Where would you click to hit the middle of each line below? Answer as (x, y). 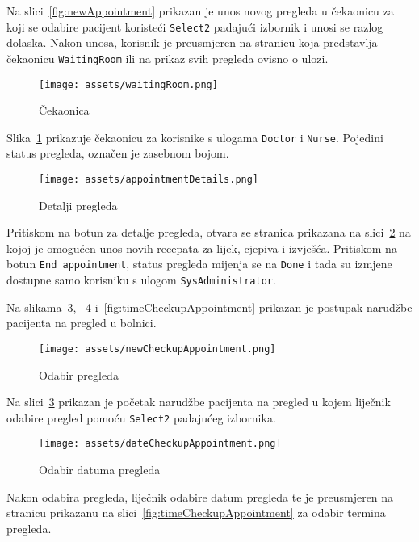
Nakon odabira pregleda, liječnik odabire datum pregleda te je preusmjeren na (200, 496)
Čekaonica (64, 110)
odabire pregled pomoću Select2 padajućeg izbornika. (141, 417)
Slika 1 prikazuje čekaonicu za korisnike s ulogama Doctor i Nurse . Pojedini (195, 137)
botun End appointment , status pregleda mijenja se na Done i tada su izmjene (199, 264)
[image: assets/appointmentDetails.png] (149, 179)
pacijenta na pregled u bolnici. (82, 323)
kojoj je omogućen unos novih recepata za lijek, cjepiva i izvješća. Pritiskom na (202, 248)
